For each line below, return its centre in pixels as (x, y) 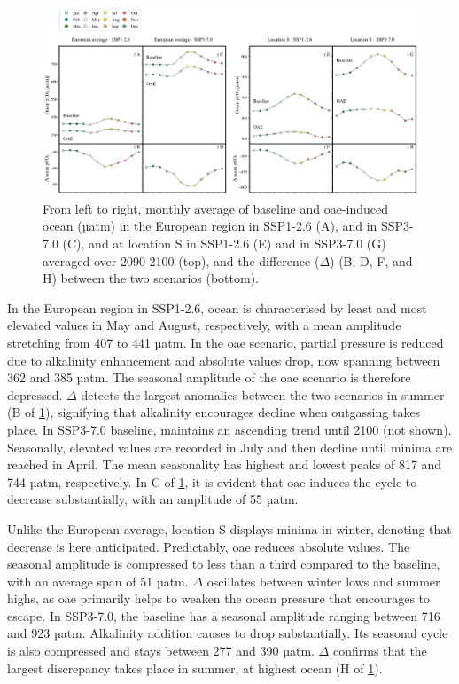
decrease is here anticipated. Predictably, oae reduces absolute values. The (209, 546)
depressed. (35, 394)
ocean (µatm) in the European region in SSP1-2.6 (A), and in (210, 226)
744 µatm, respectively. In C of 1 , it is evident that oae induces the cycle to (212, 481)
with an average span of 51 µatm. (98, 581)
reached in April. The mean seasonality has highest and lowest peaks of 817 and (225, 464)
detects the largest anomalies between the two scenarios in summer (263, 394)
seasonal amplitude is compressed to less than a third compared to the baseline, (224, 564)
